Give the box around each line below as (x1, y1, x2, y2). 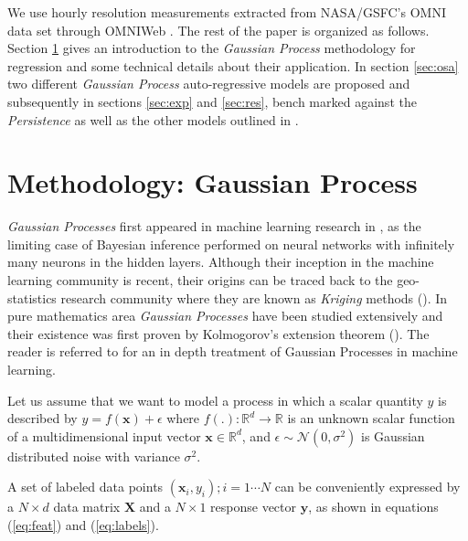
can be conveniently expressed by (274, 477, 461, 496)
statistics (7, 288, 57, 307)
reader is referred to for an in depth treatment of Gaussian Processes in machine (7, 342, 458, 361)
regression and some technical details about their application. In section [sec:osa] (7, 56, 459, 75)
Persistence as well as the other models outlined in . (7, 110, 299, 129)
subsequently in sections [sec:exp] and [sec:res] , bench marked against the (7, 91, 417, 111)
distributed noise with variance (7, 446, 180, 465)
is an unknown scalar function (287, 408, 455, 428)
